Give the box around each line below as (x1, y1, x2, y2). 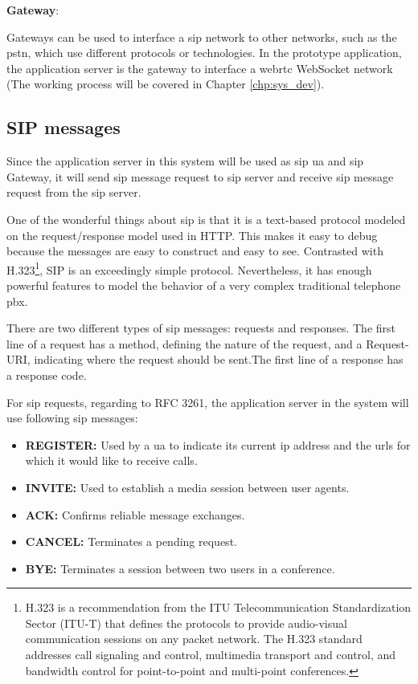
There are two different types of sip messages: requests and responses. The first (6, 320, 396, 336)
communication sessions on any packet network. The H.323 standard (25, 630, 363, 647)
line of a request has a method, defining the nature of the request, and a (6, 335, 363, 352)
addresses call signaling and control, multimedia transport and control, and (25, 646, 396, 663)
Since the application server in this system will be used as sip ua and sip (6, 153, 364, 169)
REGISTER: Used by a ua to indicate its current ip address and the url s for (25, 436, 411, 453)
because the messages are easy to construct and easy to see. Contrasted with (6, 242, 383, 259)
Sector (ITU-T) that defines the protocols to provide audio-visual (25, 614, 347, 631)
